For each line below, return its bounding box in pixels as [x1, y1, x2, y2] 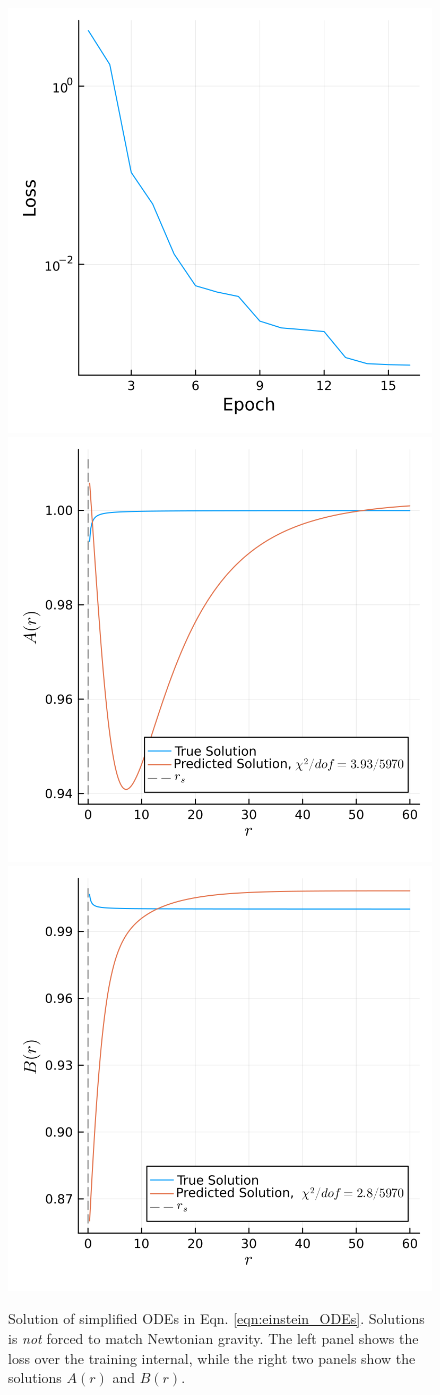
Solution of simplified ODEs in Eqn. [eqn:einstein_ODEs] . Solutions [8, 1308, 425, 1329]
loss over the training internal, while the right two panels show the [8, 1347, 416, 1368]
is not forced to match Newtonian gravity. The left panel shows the [8, 1327, 419, 1348]
